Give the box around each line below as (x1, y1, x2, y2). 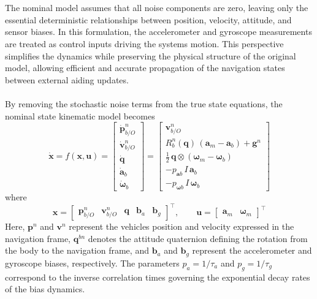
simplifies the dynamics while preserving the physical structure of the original (5, 49, 296, 62)
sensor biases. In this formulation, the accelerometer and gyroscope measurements (5, 25, 312, 38)
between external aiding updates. (5, 73, 129, 86)
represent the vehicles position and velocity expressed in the (69, 220, 294, 233)
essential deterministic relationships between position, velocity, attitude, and (5, 13, 292, 26)
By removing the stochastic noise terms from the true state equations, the (5, 97, 283, 110)
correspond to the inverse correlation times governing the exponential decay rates (5, 270, 310, 283)
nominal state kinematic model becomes (5, 109, 155, 122)
